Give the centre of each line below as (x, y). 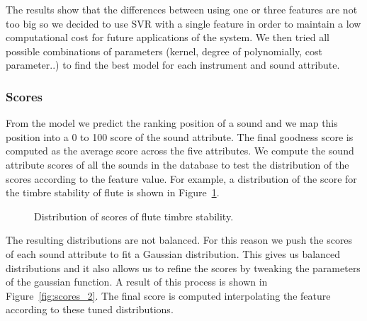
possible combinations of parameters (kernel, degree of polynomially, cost (164, 51)
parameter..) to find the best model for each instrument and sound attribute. (173, 65)
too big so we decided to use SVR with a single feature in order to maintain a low (183, 23)
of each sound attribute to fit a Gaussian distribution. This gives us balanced (173, 253)
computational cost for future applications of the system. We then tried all (168, 37)
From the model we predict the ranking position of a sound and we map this (172, 123)
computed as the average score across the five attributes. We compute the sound (180, 151)
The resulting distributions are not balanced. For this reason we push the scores (179, 240)
